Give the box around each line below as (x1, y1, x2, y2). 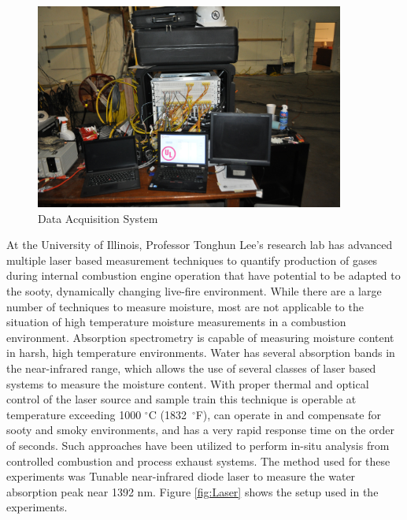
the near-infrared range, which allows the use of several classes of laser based (6, 359, 376, 376)
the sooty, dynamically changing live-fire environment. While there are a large (6, 282, 382, 299)
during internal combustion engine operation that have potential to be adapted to (6, 267, 401, 284)
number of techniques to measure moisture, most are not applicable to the (6, 298, 364, 314)
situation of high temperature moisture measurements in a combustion (6, 314, 346, 330)
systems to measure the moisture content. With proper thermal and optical (6, 375, 369, 392)
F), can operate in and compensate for (195, 406, 381, 422)
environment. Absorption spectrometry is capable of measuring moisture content (6, 329, 394, 345)
